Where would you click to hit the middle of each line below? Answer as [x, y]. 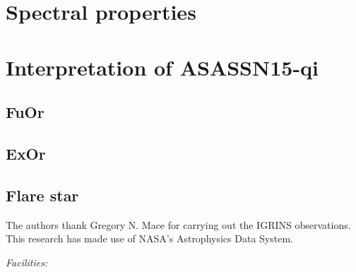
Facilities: [27, 262]
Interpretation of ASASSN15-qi [162, 67]
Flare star [42, 195]
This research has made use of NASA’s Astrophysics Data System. [149, 238]
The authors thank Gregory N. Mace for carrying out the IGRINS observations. [178, 224]
